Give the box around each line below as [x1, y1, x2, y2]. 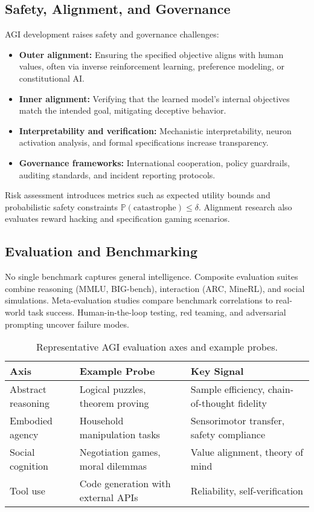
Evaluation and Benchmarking [5, 242, 198, 261]
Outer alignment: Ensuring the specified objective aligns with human [19, 48, 284, 60]
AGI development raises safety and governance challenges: [5, 28, 219, 41]
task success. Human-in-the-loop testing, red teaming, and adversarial [28, 305, 286, 318]
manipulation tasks [79, 427, 160, 442]
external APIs [79, 490, 138, 505]
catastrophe [133, 203, 176, 212]
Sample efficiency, [190, 382, 265, 397]
